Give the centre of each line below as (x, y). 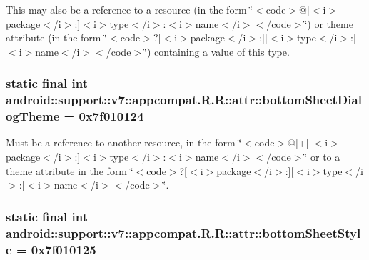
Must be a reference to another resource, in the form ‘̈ (124, 142)
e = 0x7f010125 (51, 249)
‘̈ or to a (322, 157)
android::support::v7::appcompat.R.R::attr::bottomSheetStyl (183, 232)
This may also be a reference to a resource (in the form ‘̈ (130, 9)
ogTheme (33, 116)
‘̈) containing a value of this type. (217, 51)
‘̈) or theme (329, 23)
